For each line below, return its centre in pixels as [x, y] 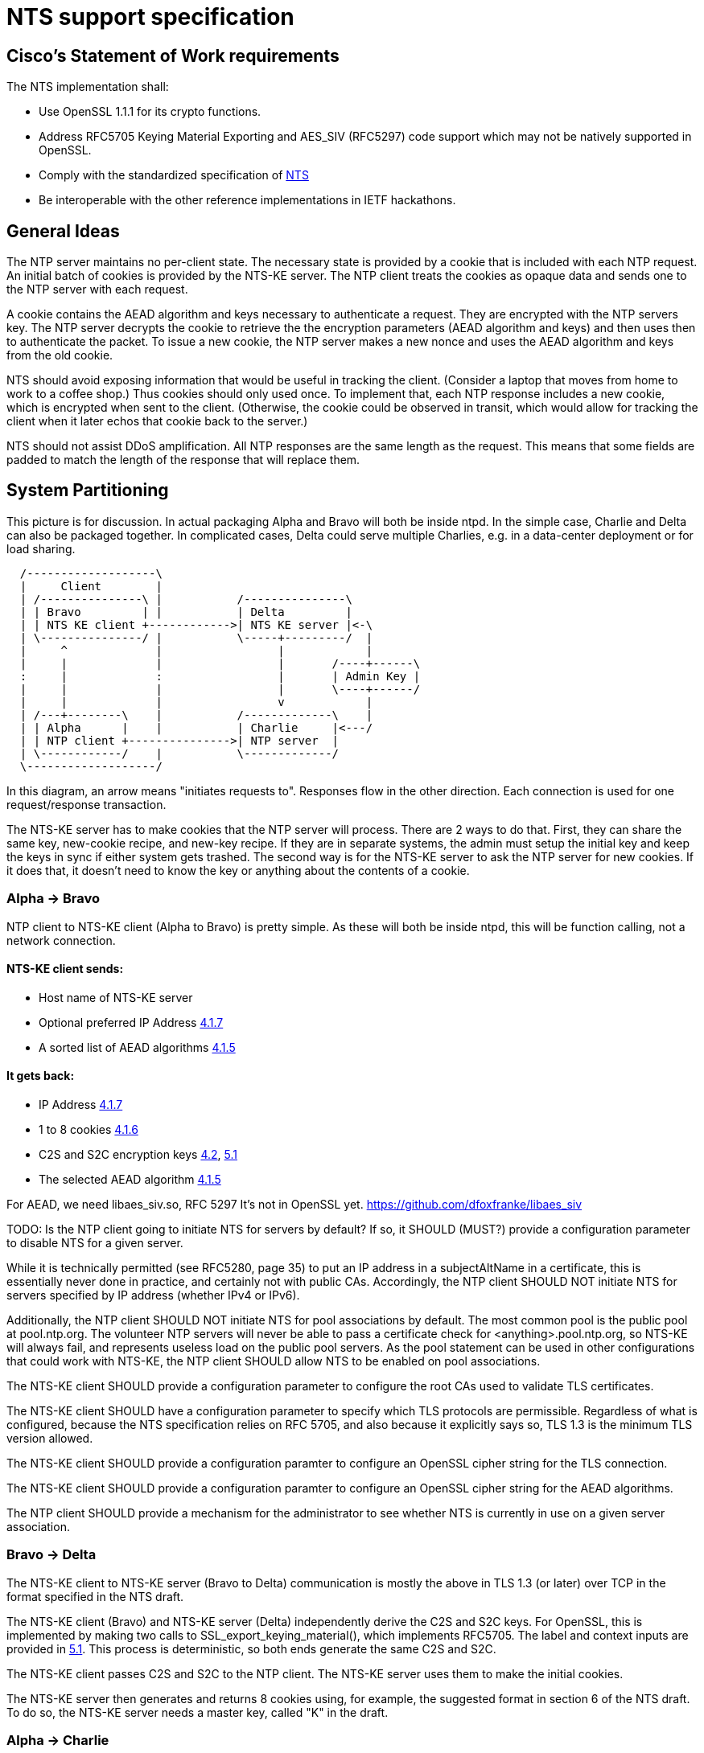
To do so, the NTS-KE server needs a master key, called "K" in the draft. [198, 1712]
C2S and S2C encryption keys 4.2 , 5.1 [138, 1155]
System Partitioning [88, 491]
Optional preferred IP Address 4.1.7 [131, 1022]
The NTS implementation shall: [88, 87]
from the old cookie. [60, 355]
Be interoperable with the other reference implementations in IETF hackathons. [247, 200]
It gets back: [41, 1076]
